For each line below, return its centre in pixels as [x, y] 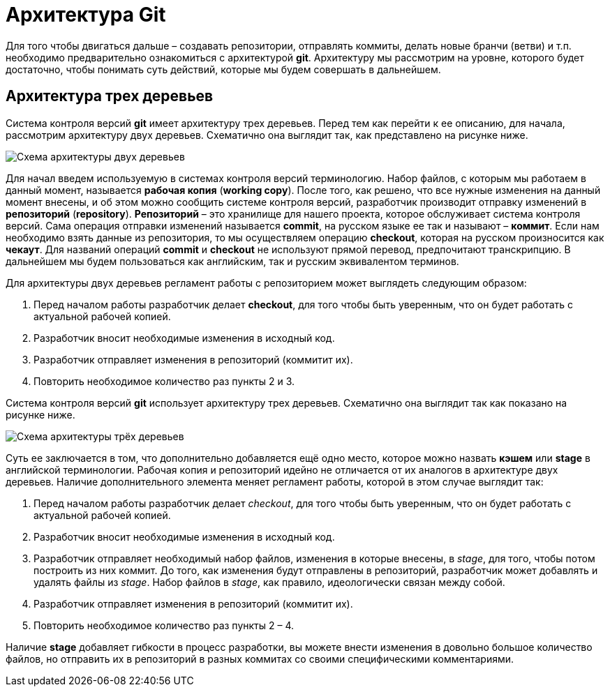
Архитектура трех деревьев [110, 96]
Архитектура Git [86, 15]
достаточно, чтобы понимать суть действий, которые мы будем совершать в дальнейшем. [223, 69]
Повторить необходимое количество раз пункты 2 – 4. [164, 625]
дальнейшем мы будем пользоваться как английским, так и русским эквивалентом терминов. [232, 261]
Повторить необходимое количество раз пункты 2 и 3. [164, 381]
